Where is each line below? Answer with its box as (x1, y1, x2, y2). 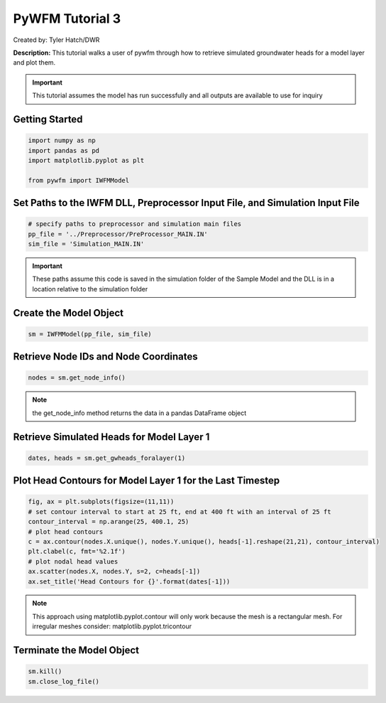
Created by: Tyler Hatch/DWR (13, 36, 100, 44)
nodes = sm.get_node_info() (28, 374, 126, 382)
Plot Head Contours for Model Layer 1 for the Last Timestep (13, 475, 280, 487)
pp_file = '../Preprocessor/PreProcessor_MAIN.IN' (28, 230, 209, 238)
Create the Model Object (13, 306, 124, 319)
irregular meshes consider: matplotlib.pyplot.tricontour (32, 622, 192, 630)
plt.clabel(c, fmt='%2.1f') (28, 547, 126, 556)
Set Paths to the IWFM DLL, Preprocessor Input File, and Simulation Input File (13, 197, 360, 209)
